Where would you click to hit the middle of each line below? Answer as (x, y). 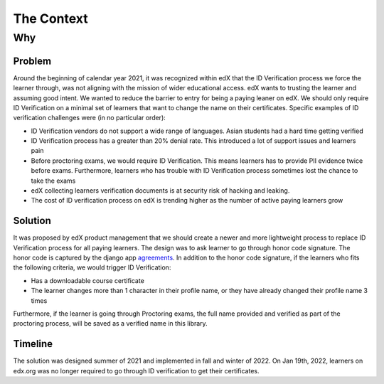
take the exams (53, 181)
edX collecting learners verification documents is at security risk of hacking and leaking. (160, 191)
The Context (50, 18)
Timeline (33, 344)
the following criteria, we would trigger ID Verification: (92, 267)
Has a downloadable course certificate (88, 280)
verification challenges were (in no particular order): (90, 118)
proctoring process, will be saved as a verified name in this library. (110, 324)
